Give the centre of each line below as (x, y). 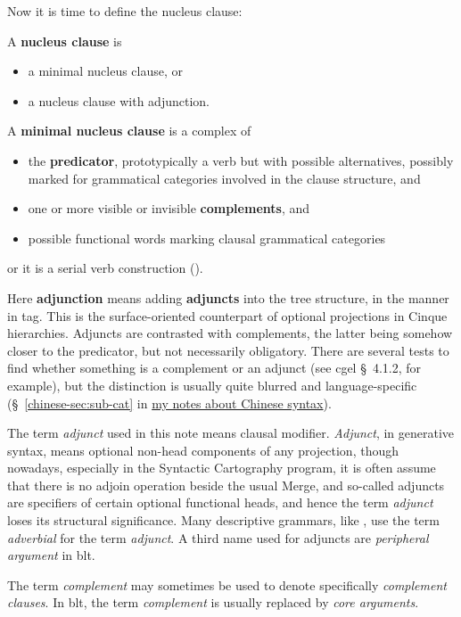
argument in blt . (51, 555)
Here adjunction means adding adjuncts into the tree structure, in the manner (228, 297)
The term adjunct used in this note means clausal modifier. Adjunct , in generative (231, 433)
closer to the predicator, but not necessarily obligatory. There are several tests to (228, 350)
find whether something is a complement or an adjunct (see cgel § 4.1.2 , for (214, 368)
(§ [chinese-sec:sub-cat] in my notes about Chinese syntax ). (169, 403)
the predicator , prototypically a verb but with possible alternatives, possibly (241, 160)
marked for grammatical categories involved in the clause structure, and (224, 178)
